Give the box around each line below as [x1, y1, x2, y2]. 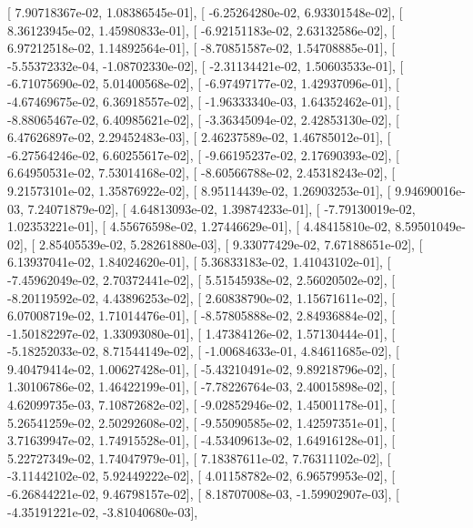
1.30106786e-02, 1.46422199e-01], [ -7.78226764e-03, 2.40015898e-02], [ [7, 377, 396, 396]
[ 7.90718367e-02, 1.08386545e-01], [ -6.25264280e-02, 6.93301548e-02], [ [7, 3, 403, 21]
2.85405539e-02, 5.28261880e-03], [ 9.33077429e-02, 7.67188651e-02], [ [38, 234, 423, 253]
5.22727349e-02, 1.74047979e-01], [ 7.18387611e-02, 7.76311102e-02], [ [7, 448, 391, 467]
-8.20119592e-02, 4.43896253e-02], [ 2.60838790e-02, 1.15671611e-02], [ [7, 288, 396, 307]
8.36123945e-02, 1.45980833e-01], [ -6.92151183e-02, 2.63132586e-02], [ [7, 20, 396, 39]
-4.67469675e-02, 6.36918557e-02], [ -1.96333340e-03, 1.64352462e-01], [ [7, 91, 399, 110]
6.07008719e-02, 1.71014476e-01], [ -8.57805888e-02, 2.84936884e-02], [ [7, 306, 396, 325]
